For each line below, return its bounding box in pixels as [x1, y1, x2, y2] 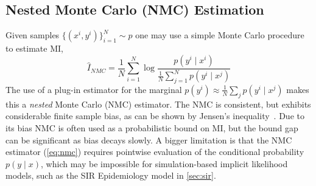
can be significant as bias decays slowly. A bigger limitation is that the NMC [5, 133, 292, 146]
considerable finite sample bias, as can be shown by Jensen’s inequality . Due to [5, 109, 304, 122]
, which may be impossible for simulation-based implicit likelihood [41, 157, 288, 170]
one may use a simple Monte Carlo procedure [135, 29, 304, 41]
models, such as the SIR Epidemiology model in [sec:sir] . [5, 169, 216, 182]
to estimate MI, [5, 42, 63, 55]
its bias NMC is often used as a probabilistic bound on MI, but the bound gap [5, 121, 298, 134]
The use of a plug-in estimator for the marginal [5, 83, 182, 95]
